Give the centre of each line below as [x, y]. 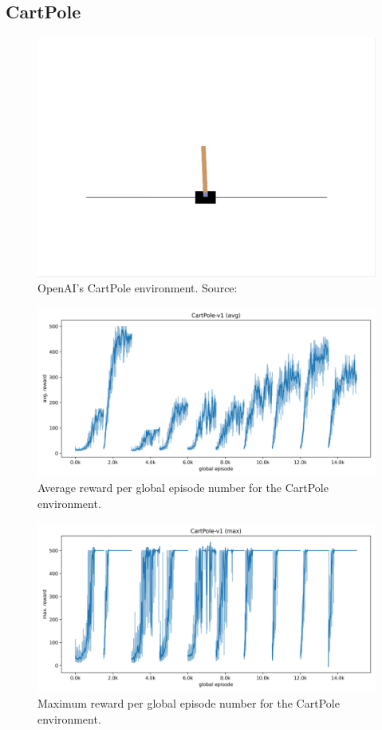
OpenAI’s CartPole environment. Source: [138, 288]
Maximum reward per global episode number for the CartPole [189, 703]
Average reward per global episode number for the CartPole [183, 488]
